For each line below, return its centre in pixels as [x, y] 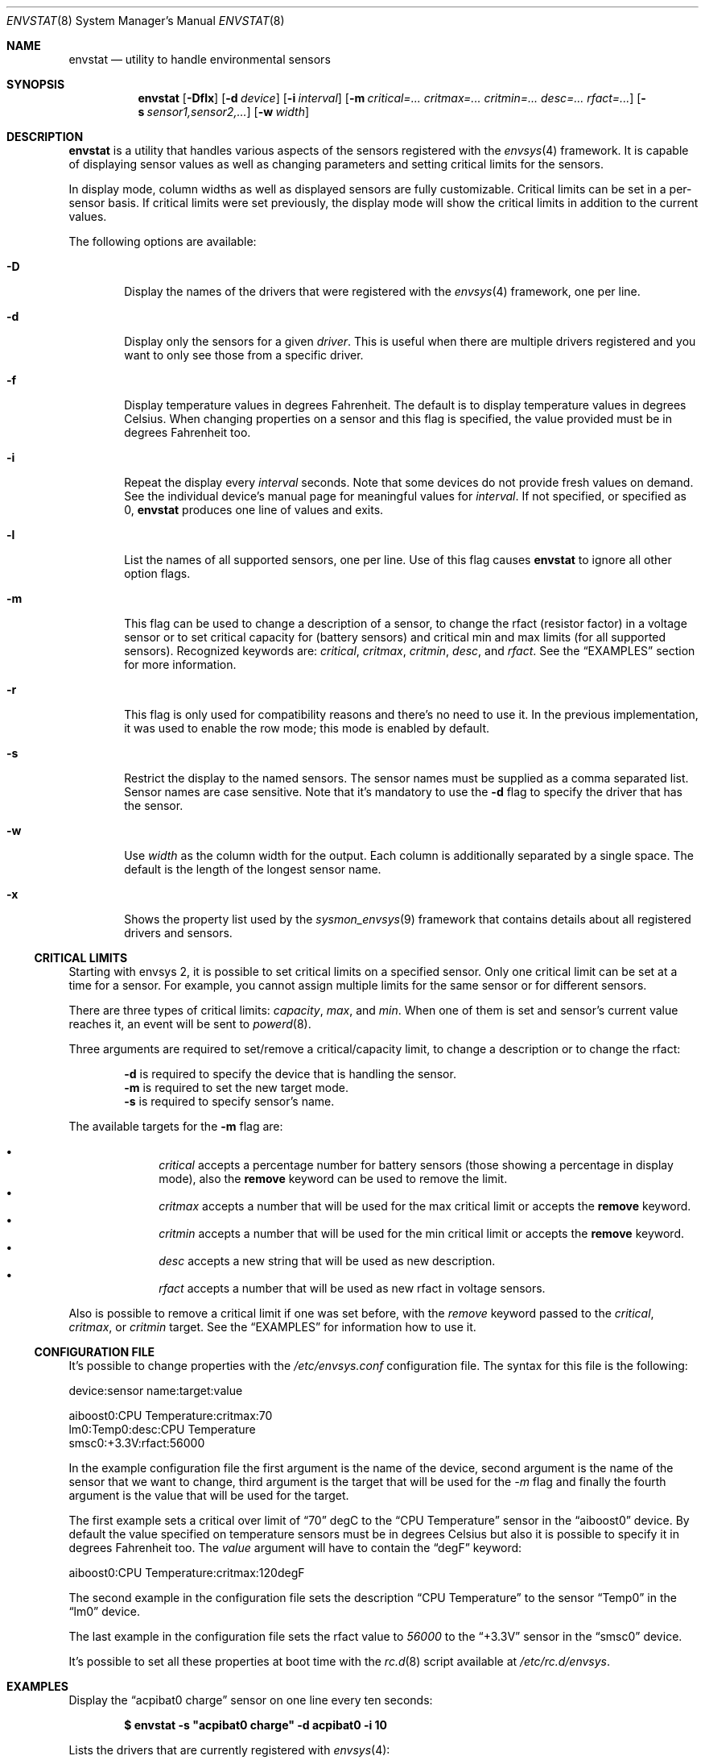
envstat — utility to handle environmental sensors [200, 59]
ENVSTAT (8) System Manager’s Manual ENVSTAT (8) [146, 21]
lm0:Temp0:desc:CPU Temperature [162, 1429]
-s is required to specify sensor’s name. [229, 1101]
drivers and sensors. [178, 933]
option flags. [157, 573]
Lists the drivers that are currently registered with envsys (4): [229, 1750]
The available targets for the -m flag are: [176, 1126]
